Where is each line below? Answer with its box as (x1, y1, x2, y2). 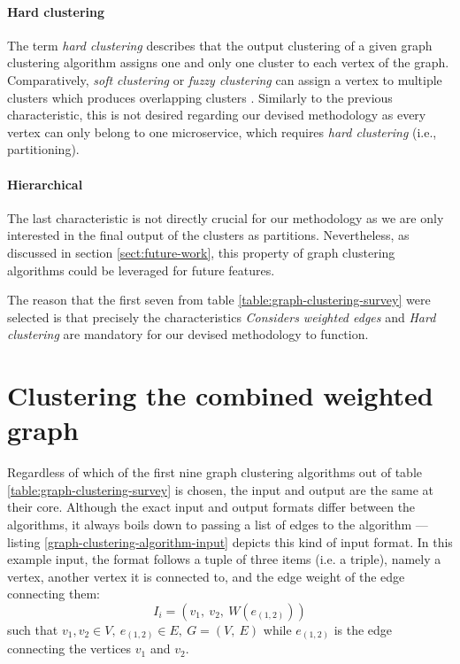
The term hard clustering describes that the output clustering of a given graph (7, 35, 433, 54)
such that (7, 620, 58, 638)
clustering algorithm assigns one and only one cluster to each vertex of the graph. (7, 53, 449, 72)
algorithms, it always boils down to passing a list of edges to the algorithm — (7, 515, 428, 533)
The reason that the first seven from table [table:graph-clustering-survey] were (7, 290, 431, 309)
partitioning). (7, 140, 80, 158)
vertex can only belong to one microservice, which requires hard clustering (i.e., (7, 122, 437, 141)
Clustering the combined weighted (7, 377, 433, 413)
